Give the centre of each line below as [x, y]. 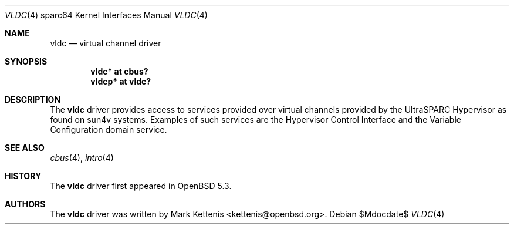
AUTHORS [25, 204]
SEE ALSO [25, 148]
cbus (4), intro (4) [82, 158]
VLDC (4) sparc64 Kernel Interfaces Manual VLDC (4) [106, 15]
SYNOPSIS [26, 61]
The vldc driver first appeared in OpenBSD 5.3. [141, 186]
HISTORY [23, 176]
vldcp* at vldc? [121, 81]
